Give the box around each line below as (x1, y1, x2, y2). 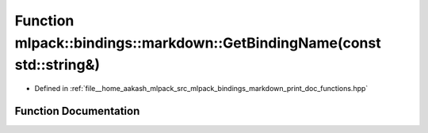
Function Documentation (14, 104, 140, 118)
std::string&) (14, 56, 101, 74)
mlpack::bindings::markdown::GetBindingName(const (14, 34, 381, 51)
